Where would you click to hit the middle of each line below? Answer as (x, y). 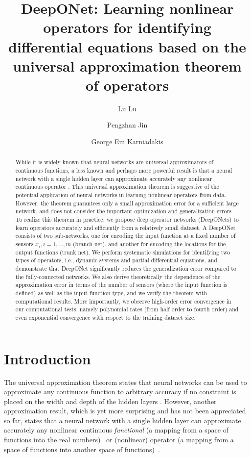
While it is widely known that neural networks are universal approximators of (114, 162)
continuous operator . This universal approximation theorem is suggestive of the (117, 187)
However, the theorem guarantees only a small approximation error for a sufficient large (127, 203)
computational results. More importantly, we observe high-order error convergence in (123, 301)
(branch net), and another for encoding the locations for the (149, 244)
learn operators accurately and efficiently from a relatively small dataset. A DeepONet (125, 227)
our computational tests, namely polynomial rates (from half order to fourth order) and (127, 309)
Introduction (47, 358)
